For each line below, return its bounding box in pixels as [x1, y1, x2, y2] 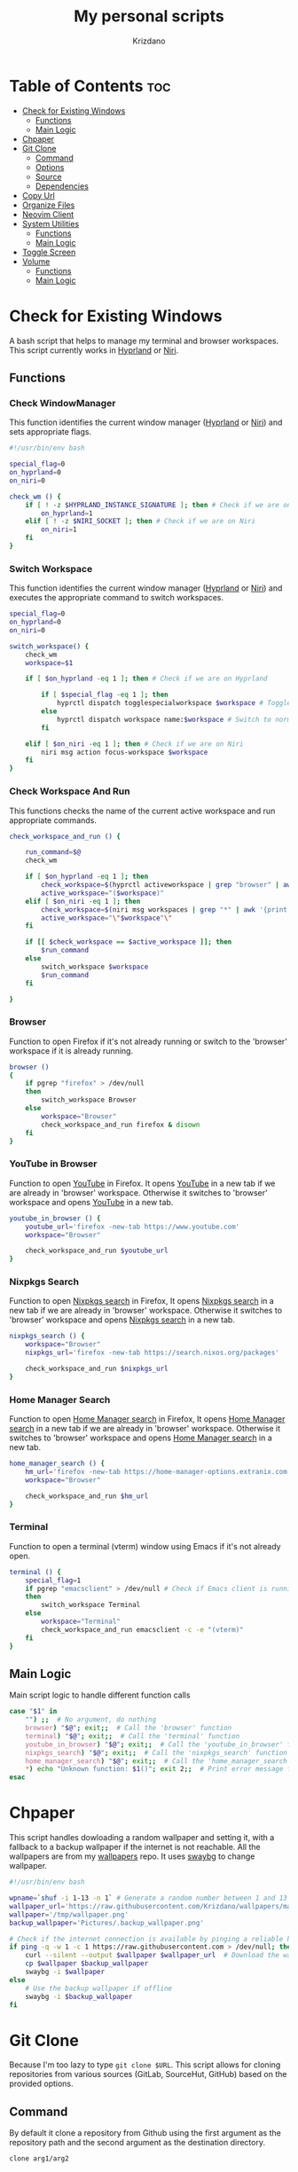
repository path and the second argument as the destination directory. [9, 2137, 266, 2148]
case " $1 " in [9, 1707, 58, 1716]
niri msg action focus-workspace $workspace [41, 748, 208, 757]
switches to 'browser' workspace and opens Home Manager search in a [9, 1432, 272, 1443]
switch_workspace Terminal [41, 1601, 141, 1610]
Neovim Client [21, 208, 74, 219]
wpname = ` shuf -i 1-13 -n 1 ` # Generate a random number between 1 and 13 [9, 1894, 288, 1903]
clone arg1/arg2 [9, 2154, 69, 2163]
